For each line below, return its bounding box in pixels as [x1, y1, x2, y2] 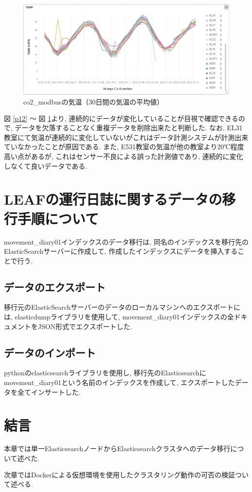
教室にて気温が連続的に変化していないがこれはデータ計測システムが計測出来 [4, 132, 249, 142]
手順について [17, 208, 99, 228]
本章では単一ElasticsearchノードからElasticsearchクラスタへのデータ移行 [4, 443, 231, 454]
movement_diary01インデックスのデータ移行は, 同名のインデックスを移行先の [4, 236, 249, 246]
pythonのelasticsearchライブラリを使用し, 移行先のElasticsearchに [4, 368, 206, 378]
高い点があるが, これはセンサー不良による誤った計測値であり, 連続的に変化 [4, 151, 243, 161]
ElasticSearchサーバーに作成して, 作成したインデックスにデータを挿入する [4, 246, 238, 256]
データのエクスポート [4, 279, 106, 294]
